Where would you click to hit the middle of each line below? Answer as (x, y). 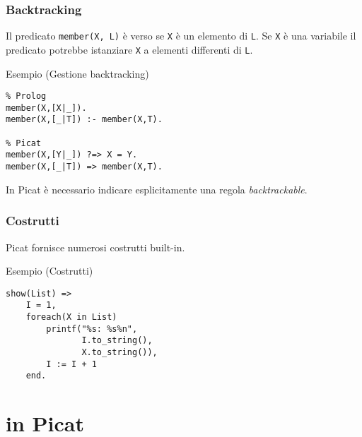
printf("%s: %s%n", (92, 329)
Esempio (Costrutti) (49, 271)
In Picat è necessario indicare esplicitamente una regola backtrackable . (157, 189)
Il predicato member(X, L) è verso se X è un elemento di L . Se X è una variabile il (181, 36)
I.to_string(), (117, 341)
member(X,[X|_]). (46, 108)
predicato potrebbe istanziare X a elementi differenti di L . (129, 49)
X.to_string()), (119, 352)
